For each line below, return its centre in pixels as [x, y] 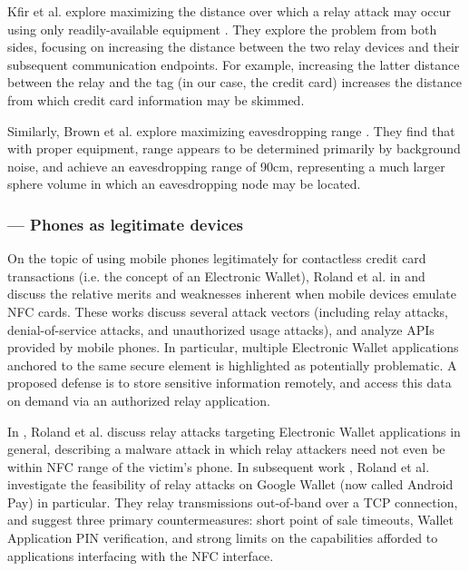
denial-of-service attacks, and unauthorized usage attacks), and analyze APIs [221, 329]
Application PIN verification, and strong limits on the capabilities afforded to [223, 538]
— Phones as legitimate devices [126, 224]
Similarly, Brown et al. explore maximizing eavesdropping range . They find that [231, 130]
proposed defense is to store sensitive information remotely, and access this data [230, 383]
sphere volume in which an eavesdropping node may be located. [184, 184]
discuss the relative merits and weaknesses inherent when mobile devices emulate [232, 294]
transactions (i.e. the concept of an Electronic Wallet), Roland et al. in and [216, 276]
